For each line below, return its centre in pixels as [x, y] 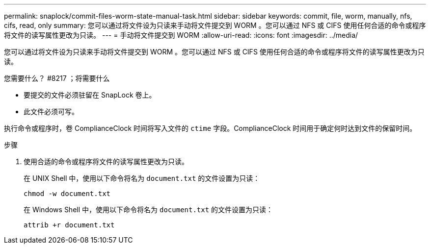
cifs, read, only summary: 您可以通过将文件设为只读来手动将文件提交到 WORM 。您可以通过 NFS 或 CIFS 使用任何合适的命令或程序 [215, 25]
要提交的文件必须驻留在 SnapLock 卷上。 [90, 95]
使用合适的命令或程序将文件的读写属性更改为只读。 [106, 161]
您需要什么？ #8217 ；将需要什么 [57, 78]
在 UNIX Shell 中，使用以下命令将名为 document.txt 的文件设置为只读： [142, 178]
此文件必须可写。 [51, 112]
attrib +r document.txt [69, 225]
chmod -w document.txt [67, 194]
